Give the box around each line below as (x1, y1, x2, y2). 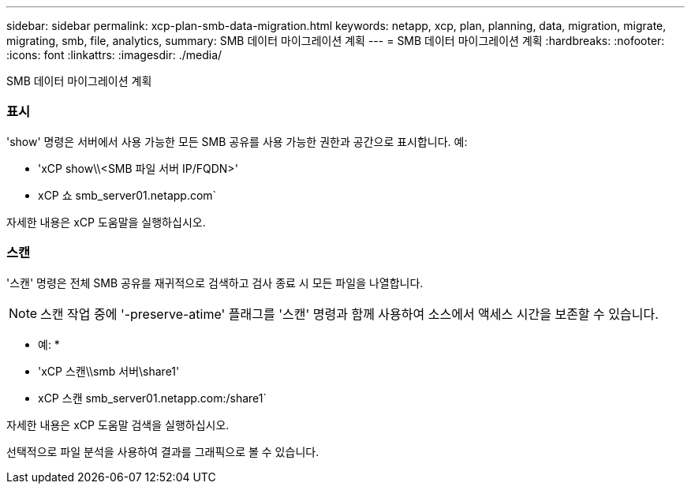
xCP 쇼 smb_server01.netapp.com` (38, 188, 217, 202)
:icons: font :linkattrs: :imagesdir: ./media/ (6, 48, 222, 62)
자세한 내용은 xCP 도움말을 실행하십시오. (6, 215, 206, 229)
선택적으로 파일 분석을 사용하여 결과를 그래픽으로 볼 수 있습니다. (6, 444, 319, 458)
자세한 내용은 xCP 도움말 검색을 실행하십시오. (6, 417, 230, 432)
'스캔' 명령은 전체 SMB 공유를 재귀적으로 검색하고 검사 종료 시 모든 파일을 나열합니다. (6, 275, 424, 290)
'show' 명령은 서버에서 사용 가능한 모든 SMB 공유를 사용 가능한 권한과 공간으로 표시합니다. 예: (6, 134, 468, 148)
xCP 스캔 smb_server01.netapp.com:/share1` (38, 391, 267, 405)
